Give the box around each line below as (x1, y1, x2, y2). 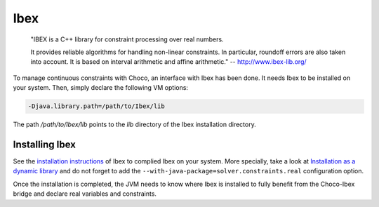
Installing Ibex (13, 138, 77, 150)
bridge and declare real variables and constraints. (13, 189, 157, 198)
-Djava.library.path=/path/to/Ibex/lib (27, 102, 165, 110)
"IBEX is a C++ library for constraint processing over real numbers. (30, 35, 224, 44)
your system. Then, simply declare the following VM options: (13, 84, 189, 92)
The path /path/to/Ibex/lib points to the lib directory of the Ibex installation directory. (13, 120, 256, 129)
